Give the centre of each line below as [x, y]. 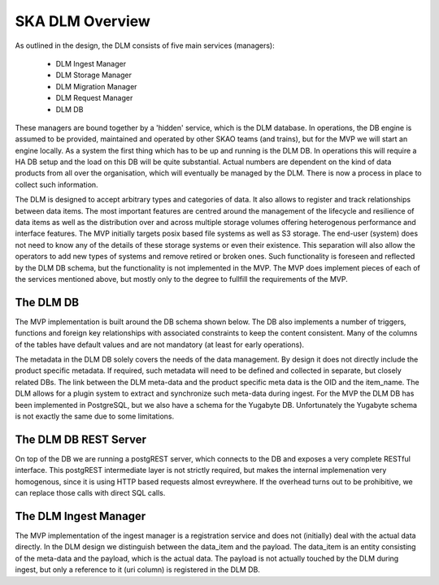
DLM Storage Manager [93, 75]
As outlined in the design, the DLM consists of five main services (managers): [145, 45]
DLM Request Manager [94, 98]
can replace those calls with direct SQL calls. [90, 493]
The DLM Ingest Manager [80, 516]
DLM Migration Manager [96, 86]
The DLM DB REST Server [80, 439]
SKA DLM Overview [83, 21]
